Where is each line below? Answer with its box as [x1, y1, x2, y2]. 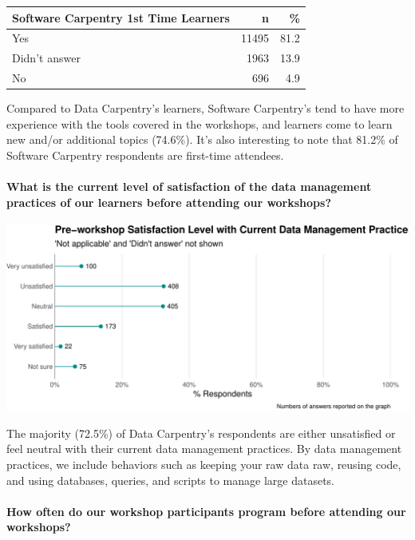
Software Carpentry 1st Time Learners [12, 9, 230, 26]
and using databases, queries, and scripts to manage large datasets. [6, 471, 334, 488]
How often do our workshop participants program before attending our [6, 502, 406, 519]
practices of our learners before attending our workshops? [6, 193, 332, 210]
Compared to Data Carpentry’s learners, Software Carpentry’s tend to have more [6, 100, 405, 117]
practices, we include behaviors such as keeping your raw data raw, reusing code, [6, 455, 401, 472]
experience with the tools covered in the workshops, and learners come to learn [6, 115, 393, 132]
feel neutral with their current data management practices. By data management [6, 440, 402, 457]
